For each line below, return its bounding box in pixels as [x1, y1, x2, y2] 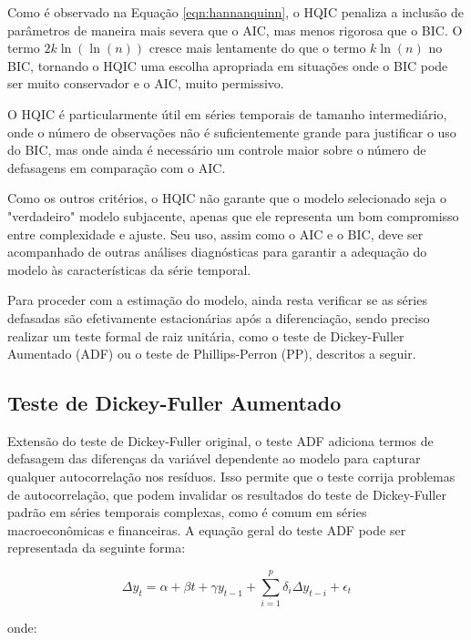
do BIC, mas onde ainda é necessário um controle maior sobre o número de [7, 140, 426, 159]
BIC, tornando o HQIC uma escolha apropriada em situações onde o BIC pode [7, 56, 448, 75]
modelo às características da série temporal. [7, 259, 251, 279]
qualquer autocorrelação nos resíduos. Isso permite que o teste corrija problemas [7, 467, 456, 486]
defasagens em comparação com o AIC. [7, 157, 226, 177]
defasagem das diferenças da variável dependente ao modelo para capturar [7, 449, 421, 468]
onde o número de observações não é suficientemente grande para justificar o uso [7, 122, 456, 141]
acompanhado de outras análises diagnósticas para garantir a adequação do [7, 242, 427, 261]
